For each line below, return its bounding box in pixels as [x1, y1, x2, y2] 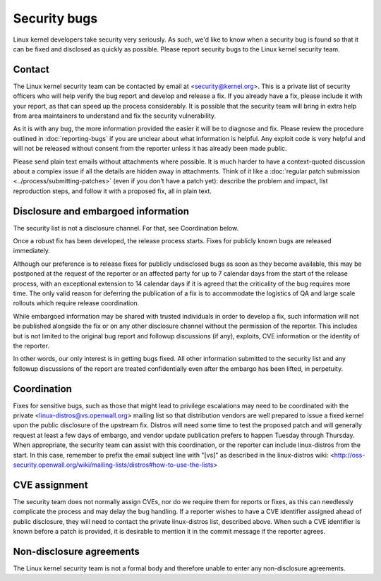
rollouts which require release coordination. [13, 299, 140, 307]
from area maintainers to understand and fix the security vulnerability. [13, 111, 217, 120]
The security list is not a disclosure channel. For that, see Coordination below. [13, 224, 239, 232]
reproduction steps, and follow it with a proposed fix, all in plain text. [13, 187, 212, 195]
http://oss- [334, 451, 365, 459]
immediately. [13, 247, 51, 255]
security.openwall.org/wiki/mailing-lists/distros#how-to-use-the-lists [13, 460, 214, 469]
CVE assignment [13, 479, 88, 491]
